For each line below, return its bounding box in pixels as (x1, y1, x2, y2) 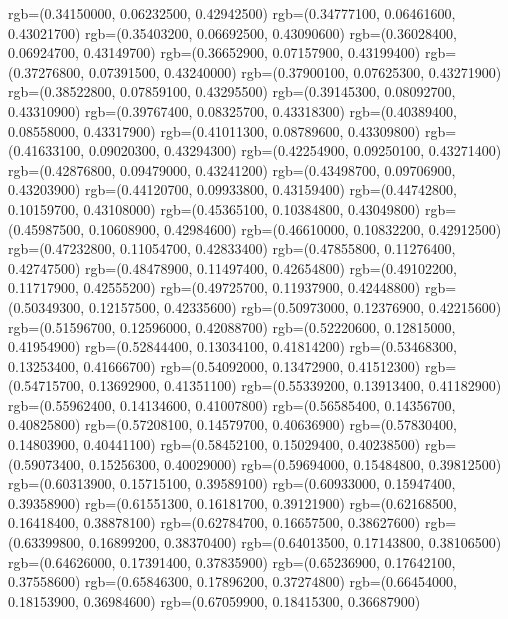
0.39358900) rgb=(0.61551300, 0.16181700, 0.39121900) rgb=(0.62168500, (8, 492, 457, 513)
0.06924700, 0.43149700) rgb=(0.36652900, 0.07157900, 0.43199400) (8, 42, 421, 63)
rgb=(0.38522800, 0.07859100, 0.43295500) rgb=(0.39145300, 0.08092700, (8, 81, 456, 102)
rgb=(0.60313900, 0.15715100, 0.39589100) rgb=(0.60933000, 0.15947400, (8, 473, 456, 494)
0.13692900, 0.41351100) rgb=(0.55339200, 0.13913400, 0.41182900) (88, 375, 502, 396)
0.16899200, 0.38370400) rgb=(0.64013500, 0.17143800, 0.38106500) (88, 532, 502, 553)
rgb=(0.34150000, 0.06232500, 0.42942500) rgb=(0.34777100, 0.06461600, (8, 3, 456, 23)
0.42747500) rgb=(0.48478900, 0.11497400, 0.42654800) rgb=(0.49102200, (8, 257, 457, 278)
